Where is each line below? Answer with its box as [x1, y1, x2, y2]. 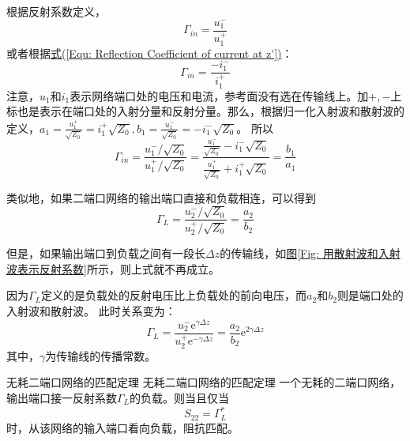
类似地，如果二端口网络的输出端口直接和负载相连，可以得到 [6, 189, 316, 205]
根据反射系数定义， [6, 3, 106, 19]
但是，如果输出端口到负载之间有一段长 [6, 245, 205, 262]
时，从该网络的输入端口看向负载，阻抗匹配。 [6, 419, 239, 435]
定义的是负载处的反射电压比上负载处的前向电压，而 [41, 287, 307, 303]
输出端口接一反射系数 [6, 390, 117, 406]
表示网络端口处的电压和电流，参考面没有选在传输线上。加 [70, 87, 369, 104]
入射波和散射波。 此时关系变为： [6, 303, 176, 319]
